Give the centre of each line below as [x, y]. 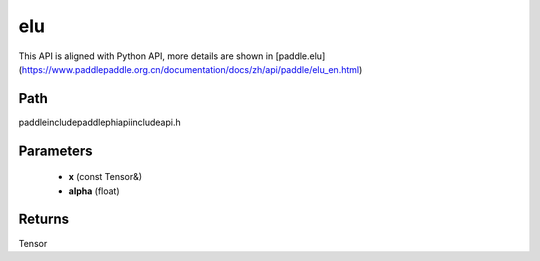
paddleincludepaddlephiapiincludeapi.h [99, 122]
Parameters [55, 150]
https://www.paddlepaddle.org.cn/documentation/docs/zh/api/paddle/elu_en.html [190, 69]
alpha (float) [94, 191]
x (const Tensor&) [105, 177]
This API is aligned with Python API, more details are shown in [146, 56]
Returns [44, 219]
